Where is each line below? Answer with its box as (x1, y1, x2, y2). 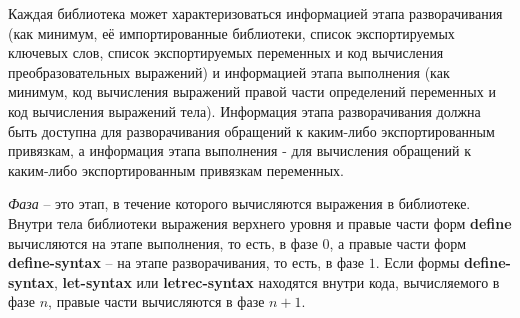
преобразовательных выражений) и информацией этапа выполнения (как (8, 61, 450, 82)
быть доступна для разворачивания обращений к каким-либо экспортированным (8, 120, 495, 141)
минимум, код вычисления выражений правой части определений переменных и (8, 81, 496, 102)
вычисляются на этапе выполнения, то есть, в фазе (8, 232, 318, 253)
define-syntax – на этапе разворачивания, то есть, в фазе (8, 252, 365, 273)
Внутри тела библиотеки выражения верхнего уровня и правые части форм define (8, 212, 512, 233)
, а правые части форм (329, 232, 467, 253)
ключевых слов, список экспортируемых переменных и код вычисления (8, 42, 444, 63)
